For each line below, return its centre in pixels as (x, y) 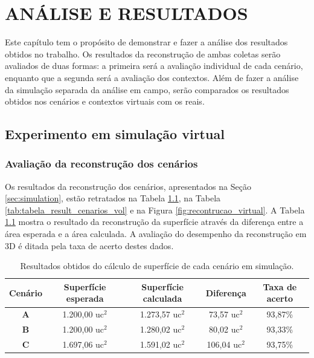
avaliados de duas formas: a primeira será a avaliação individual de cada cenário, (154, 66)
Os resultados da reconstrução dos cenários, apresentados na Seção (128, 186)
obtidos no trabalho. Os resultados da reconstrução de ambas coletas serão (143, 54)
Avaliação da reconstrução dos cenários (101, 164)
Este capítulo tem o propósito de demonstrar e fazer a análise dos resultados (146, 42)
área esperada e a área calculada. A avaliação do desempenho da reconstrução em (156, 234)
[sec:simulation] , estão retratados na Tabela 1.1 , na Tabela (113, 198)
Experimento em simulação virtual (115, 134)
